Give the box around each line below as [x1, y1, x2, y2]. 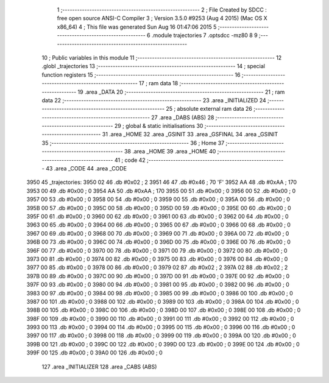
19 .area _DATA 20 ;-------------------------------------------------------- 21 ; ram [77, 88, 285, 96]
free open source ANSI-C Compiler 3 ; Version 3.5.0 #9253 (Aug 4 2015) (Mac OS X [57, 15, 267, 22]
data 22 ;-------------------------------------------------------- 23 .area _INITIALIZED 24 [41, 96, 266, 104]
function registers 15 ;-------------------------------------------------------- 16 [41, 71, 241, 79]
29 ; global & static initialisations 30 [114, 122, 203, 130]
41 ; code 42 [114, 156, 146, 164]
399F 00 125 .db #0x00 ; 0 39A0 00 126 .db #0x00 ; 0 [26, 349, 163, 356]
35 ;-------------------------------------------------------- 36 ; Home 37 [41, 139, 225, 146]
